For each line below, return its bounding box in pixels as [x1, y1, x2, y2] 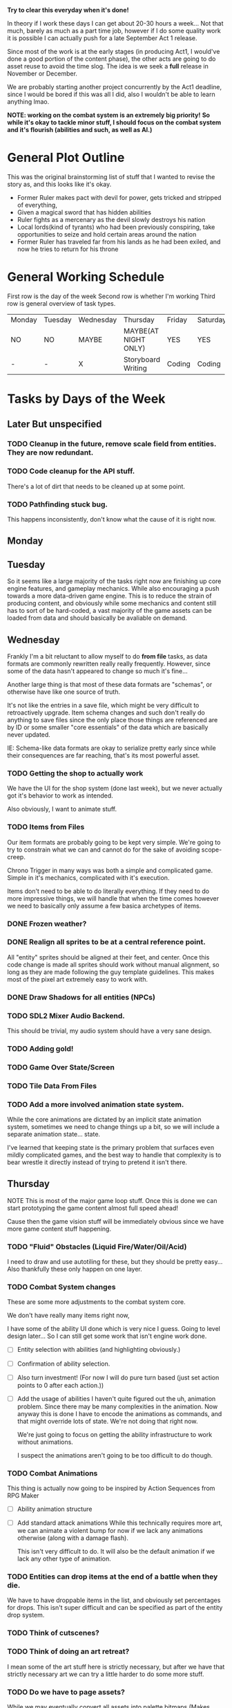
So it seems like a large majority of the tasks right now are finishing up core [7, 577, 222, 585]
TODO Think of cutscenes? [7, 1628, 100, 1638]
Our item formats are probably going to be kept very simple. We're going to [7, 838, 221, 846]
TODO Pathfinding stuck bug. [7, 499, 108, 509]
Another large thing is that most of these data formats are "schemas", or [7, 680, 213, 688]
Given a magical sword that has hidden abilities [17, 208, 152, 217]
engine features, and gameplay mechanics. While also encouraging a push [7, 585, 220, 593]
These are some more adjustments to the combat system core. [7, 1298, 186, 1306]
